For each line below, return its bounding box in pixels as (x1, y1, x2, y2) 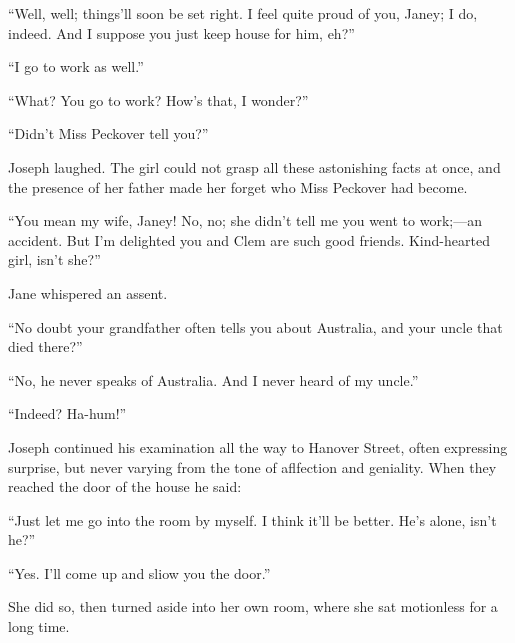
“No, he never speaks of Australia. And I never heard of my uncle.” (8, 369, 419, 390)
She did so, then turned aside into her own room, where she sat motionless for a (8, 596, 498, 617)
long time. (8, 616, 70, 637)
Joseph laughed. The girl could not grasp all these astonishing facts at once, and (8, 156, 501, 177)
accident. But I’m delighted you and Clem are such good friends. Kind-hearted (8, 229, 490, 250)
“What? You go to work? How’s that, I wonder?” (8, 89, 309, 110)
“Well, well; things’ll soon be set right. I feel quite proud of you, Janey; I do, (8, 3, 478, 23)
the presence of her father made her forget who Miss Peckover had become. (8, 176, 468, 197)
